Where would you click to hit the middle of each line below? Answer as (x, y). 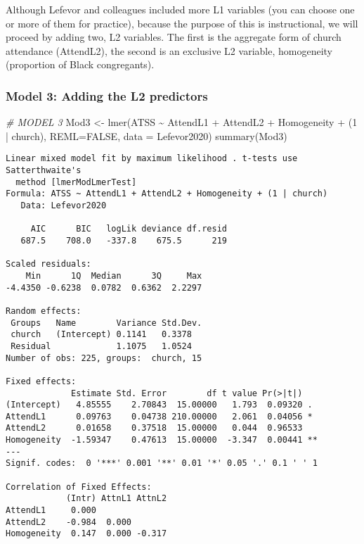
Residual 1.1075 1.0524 (101, 346)
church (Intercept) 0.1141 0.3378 (101, 335)
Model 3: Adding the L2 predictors (107, 95)
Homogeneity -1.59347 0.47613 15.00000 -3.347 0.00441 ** (162, 440)
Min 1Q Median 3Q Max (114, 276)
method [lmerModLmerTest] (76, 182)
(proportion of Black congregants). (80, 64)
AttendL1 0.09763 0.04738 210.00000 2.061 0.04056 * (159, 416)
